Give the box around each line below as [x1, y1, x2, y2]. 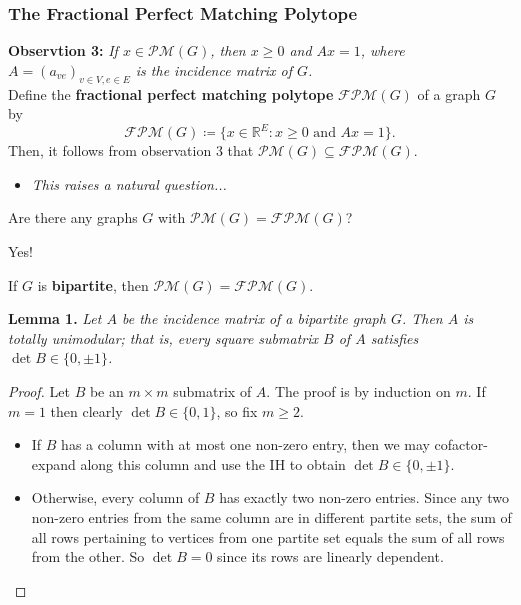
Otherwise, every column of [31, 487, 200, 508]
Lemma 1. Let [8, 308, 102, 329]
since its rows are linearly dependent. [217, 546, 444, 567]
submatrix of [173, 381, 252, 402]
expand [31, 453, 76, 474]
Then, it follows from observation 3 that [8, 140, 254, 161]
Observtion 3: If [8, 40, 118, 61]
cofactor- [434, 434, 488, 455]
